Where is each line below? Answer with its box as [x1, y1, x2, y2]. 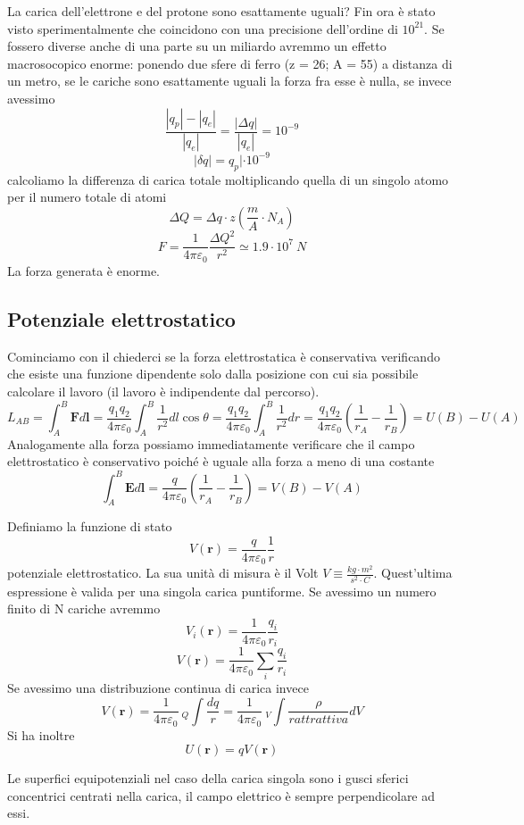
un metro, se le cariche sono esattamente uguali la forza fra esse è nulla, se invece [7, 71, 452, 90]
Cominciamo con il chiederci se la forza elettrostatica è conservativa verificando [7, 346, 440, 365]
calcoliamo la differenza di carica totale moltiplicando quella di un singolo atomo [7, 170, 449, 188]
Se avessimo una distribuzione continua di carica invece [7, 679, 309, 697]
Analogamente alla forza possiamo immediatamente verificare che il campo [7, 434, 415, 453]
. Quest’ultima [373, 563, 453, 582]
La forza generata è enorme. [7, 261, 161, 279]
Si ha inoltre [7, 725, 75, 744]
